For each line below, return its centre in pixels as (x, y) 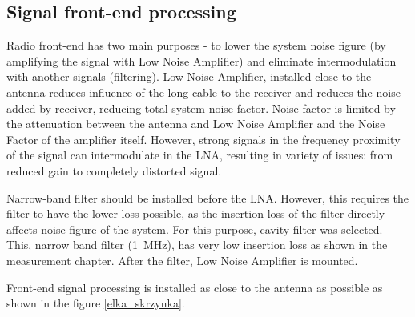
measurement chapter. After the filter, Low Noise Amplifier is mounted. (182, 260)
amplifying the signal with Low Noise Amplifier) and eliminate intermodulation (201, 60)
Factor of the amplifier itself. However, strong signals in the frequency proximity (203, 139)
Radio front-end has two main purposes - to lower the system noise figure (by (196, 45)
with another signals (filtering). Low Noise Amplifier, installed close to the (189, 76)
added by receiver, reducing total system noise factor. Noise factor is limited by (201, 108)
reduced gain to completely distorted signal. (114, 170)
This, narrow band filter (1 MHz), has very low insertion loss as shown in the (197, 245)
